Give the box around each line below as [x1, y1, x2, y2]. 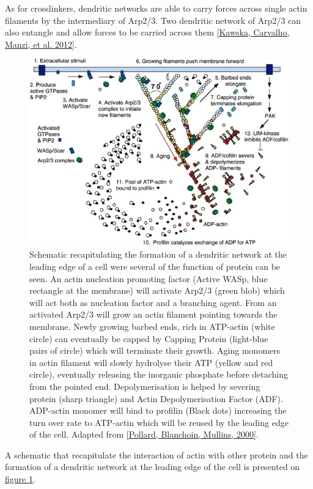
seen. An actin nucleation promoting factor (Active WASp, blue [29, 272, 268, 285]
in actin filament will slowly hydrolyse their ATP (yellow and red [29, 356, 273, 368]
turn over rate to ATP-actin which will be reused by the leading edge [29, 416, 289, 428]
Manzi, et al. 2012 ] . [5, 37, 77, 50]
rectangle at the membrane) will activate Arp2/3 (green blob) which [29, 284, 285, 297]
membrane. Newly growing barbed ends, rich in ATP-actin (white [29, 319, 275, 332]
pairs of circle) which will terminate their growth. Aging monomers [29, 344, 281, 357]
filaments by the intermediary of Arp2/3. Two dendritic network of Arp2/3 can [5, 13, 301, 26]
